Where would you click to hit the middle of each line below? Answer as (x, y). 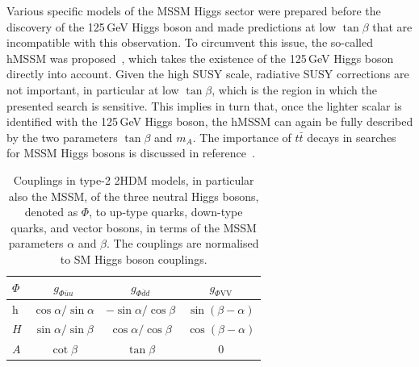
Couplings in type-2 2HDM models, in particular (134, 179)
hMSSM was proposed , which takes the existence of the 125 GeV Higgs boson (200, 58)
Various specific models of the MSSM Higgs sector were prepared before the (194, 10)
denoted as (51, 212)
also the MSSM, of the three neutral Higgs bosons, (134, 196)
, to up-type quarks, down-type (166, 212)
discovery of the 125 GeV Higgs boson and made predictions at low (172, 26)
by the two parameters (62, 137)
